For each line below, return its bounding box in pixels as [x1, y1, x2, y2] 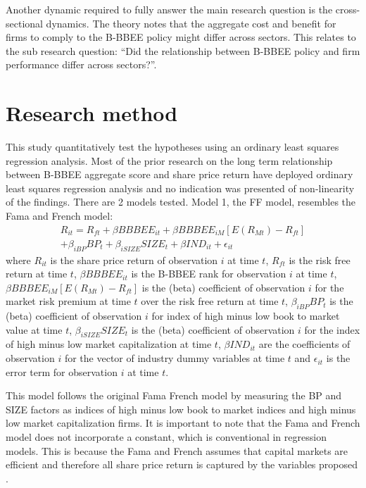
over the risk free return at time [141, 294, 279, 308]
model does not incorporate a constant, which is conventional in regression [6, 430, 327, 444]
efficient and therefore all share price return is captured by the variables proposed [6, 457, 358, 472]
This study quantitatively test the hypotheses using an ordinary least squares [6, 139, 339, 154]
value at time [6, 322, 63, 337]
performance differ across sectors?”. [6, 57, 157, 72]
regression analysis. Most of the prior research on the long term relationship [6, 153, 333, 168]
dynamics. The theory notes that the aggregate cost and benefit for [46, 15, 336, 30]
